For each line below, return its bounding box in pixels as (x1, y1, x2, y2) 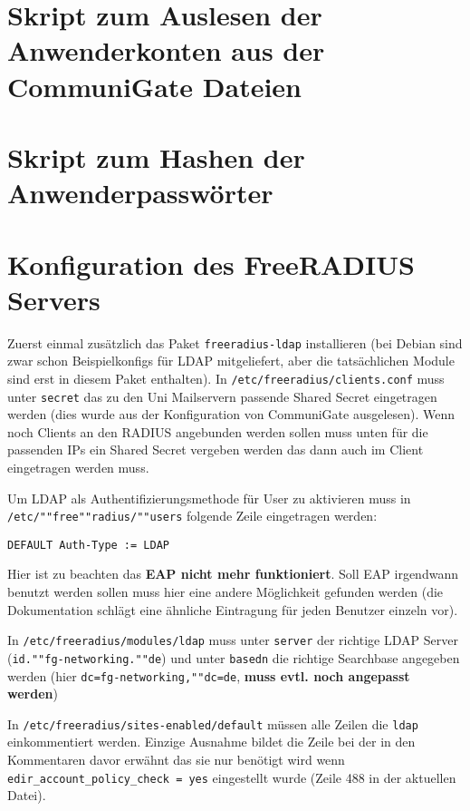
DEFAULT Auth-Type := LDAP (7, 538, 169, 552)
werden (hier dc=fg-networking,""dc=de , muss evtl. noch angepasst (7, 666, 410, 685)
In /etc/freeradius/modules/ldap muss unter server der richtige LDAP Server (7, 630, 458, 650)
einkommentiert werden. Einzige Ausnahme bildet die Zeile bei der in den (7, 732, 416, 751)
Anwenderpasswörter (7, 174, 273, 211)
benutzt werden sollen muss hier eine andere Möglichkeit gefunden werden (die (7, 582, 444, 601)
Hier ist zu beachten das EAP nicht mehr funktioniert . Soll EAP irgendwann (7, 564, 458, 583)
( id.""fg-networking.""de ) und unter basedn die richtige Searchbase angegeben (7, 648, 460, 667)
